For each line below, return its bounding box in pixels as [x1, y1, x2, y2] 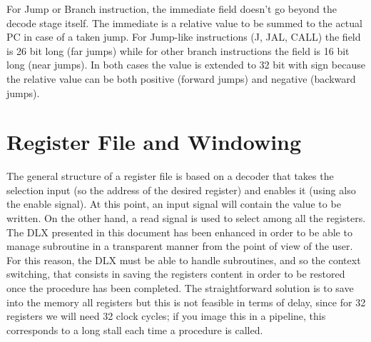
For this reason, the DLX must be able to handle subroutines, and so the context [6, 252, 361, 267]
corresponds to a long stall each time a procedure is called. [6, 322, 263, 337]
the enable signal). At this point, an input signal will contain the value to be [6, 196, 341, 211]
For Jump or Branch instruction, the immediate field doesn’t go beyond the [6, 1, 337, 16]
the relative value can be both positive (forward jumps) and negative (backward [6, 71, 356, 86]
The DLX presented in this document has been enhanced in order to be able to [6, 224, 352, 239]
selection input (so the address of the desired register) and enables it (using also [6, 182, 356, 197]
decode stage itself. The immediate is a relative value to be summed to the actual [6, 15, 362, 30]
